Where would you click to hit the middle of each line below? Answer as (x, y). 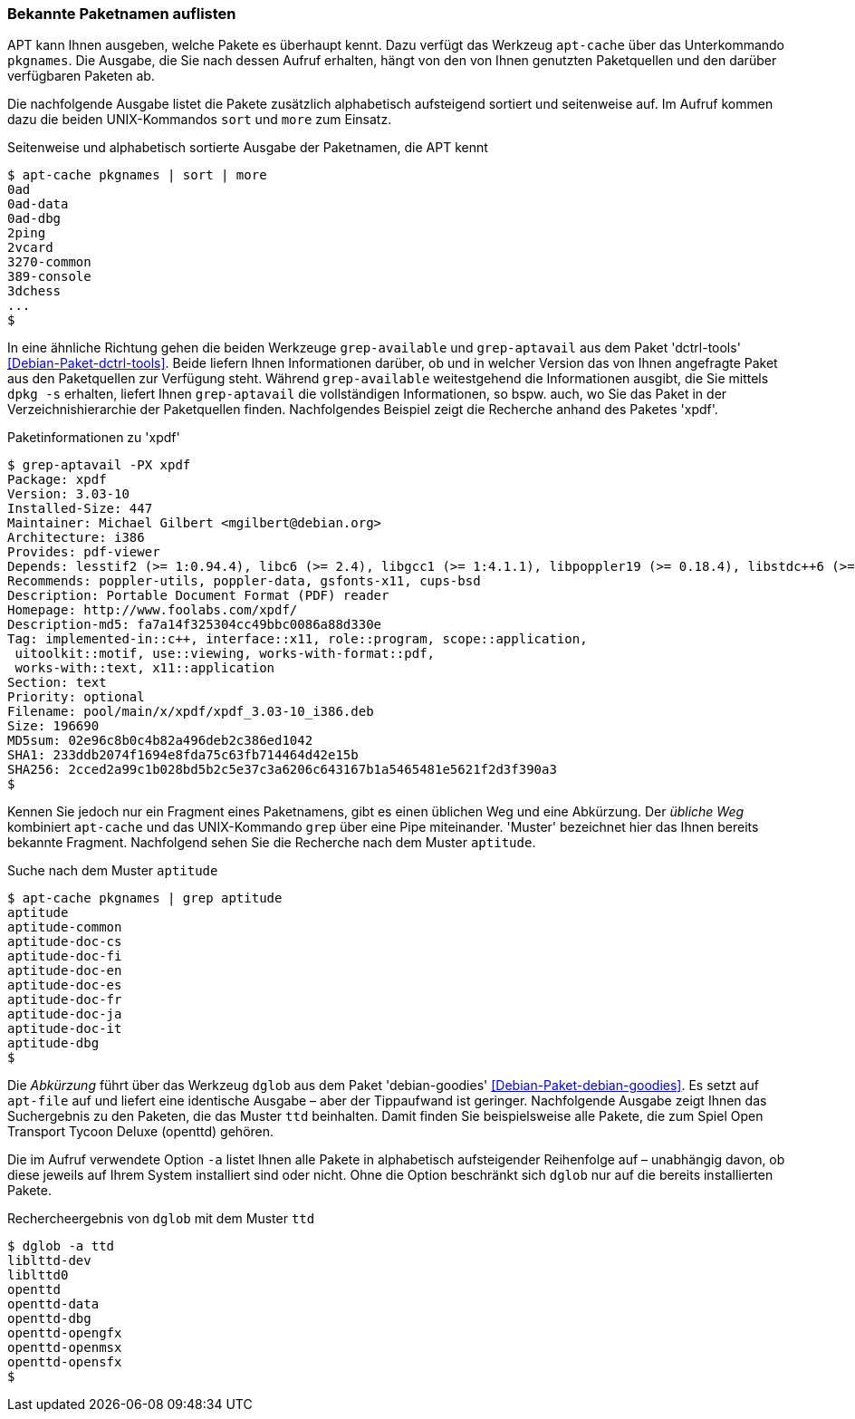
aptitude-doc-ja (65, 1014)
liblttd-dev (49, 1261)
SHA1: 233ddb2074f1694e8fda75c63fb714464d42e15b (183, 755)
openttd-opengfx (65, 1333)
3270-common (49, 262)
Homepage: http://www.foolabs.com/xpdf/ (153, 610)
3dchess (34, 291)
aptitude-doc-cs (65, 942)
